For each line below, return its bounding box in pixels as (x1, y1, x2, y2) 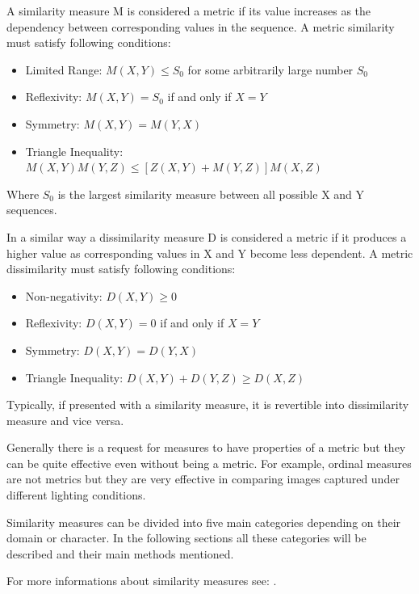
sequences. (6, 201, 57, 218)
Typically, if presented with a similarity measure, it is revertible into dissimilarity (6, 396, 409, 413)
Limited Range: (25, 61, 103, 78)
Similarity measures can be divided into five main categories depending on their (6, 513, 401, 530)
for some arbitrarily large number (187, 61, 354, 78)
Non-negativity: (25, 287, 103, 304)
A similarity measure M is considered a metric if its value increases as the (6, 2, 371, 19)
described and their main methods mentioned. (6, 545, 234, 562)
